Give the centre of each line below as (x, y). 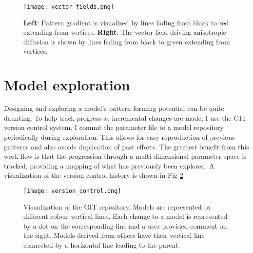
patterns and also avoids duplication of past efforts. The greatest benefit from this (126, 146)
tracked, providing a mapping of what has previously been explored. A (109, 165)
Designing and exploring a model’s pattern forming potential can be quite (114, 108)
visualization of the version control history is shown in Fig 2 (94, 175)
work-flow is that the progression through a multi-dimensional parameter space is (125, 156)
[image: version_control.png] (72, 191)
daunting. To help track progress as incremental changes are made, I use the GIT (125, 117)
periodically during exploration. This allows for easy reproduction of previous (119, 137)
